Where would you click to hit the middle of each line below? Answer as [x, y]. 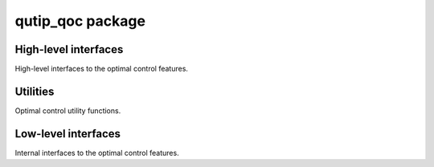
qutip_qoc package [80, 21]
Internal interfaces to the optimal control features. [97, 153]
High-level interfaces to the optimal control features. [102, 69]
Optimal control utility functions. [68, 110]
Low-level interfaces [68, 134]
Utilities [35, 91]
